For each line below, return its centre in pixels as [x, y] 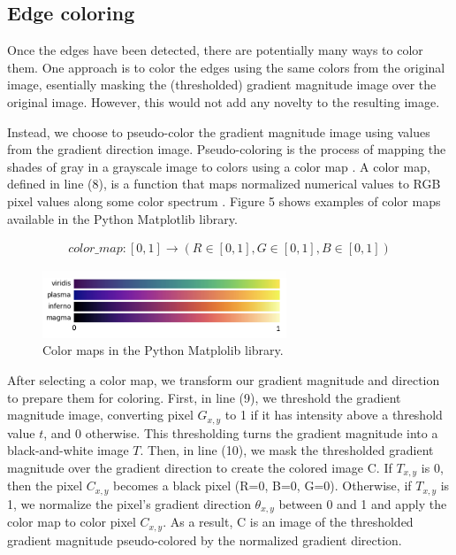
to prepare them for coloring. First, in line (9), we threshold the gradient [204, 397]
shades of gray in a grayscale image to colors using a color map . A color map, [219, 166]
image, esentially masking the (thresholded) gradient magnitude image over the [222, 85]
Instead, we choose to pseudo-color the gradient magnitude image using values [219, 131]
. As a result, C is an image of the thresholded [288, 522]
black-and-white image [68, 450]
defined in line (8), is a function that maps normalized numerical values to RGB [224, 184]
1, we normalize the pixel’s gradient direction [129, 503]
